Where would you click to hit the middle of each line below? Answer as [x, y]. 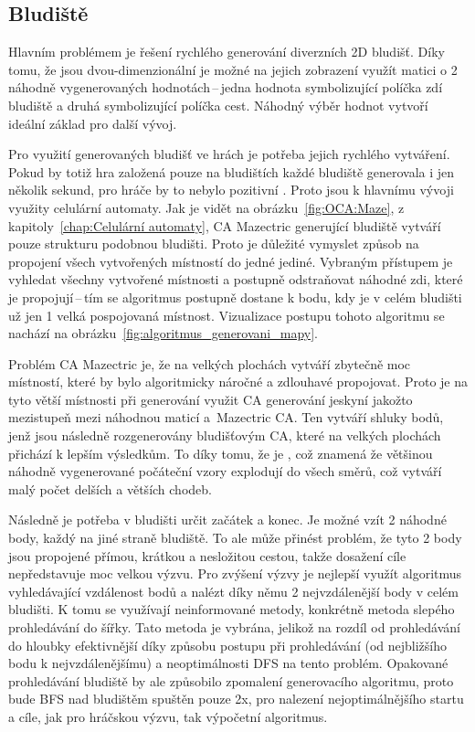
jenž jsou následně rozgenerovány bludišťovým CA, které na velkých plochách [225, 435]
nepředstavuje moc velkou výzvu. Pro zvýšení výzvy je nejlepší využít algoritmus [235, 573]
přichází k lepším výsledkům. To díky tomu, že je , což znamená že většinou [221, 453]
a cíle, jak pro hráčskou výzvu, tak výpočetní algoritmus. [168, 716]
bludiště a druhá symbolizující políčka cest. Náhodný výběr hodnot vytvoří [218, 105]
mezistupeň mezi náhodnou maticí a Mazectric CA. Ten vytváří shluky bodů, [226, 417]
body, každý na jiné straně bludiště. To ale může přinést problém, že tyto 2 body [235, 538]
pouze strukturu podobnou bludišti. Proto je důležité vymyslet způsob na [214, 244]
